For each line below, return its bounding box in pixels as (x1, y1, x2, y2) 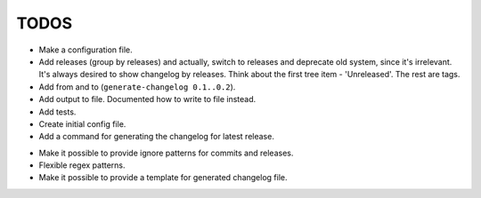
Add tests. (38, 107, 77, 117)
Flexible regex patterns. (38, 160, 126, 170)
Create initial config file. (38, 118, 126, 129)
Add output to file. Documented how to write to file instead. (38, 94, 257, 105)
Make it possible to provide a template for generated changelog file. (38, 172, 288, 183)
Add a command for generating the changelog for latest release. (38, 131, 275, 142)
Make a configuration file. (38, 44, 133, 55)
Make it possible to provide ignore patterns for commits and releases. (38, 147, 294, 158)
